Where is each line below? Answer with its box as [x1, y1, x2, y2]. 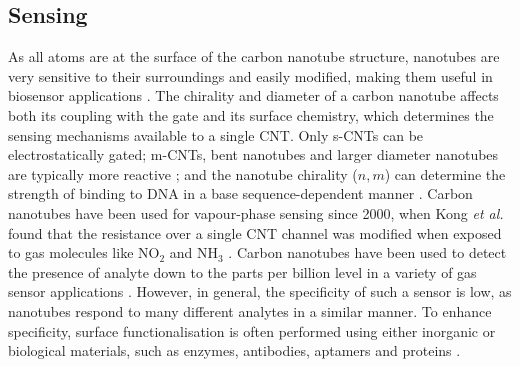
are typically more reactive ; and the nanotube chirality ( [8, 163, 358, 184]
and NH [169, 242, 218, 263]
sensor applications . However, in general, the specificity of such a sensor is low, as [8, 281, 512, 302]
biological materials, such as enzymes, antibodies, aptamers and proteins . [8, 340, 461, 361]
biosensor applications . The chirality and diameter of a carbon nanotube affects [8, 85, 499, 106]
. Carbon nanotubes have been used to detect [228, 242, 507, 263]
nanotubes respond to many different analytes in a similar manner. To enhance [8, 300, 492, 321]
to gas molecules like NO [8, 242, 160, 263]
